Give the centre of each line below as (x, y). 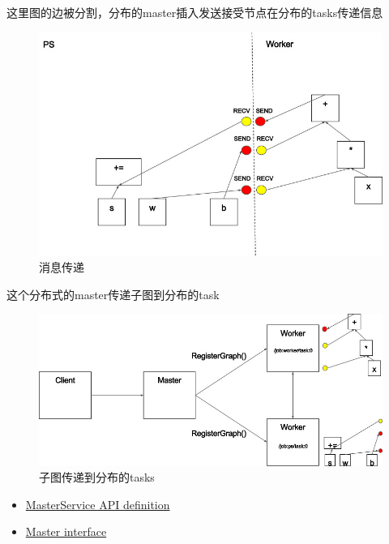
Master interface (66, 531)
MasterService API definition (98, 504)
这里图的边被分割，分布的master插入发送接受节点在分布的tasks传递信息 (195, 12)
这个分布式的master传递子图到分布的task (113, 294)
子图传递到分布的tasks (97, 477)
